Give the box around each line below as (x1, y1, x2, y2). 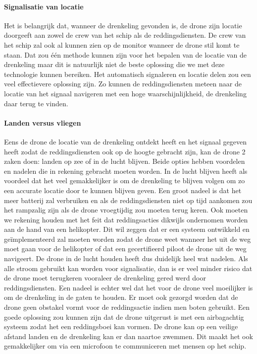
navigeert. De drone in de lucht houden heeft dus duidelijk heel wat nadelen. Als (4, 253, 248, 264)
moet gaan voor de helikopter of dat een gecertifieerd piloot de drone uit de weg (4, 243, 247, 254)
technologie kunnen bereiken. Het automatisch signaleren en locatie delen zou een (4, 69, 251, 79)
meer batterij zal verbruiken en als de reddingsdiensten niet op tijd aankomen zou (4, 195, 253, 205)
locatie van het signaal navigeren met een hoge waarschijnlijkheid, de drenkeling (4, 88, 247, 98)
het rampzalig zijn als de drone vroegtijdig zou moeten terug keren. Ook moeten (4, 205, 248, 215)
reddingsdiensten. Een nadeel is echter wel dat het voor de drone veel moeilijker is (4, 282, 253, 292)
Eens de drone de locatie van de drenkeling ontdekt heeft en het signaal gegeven (4, 136, 247, 146)
